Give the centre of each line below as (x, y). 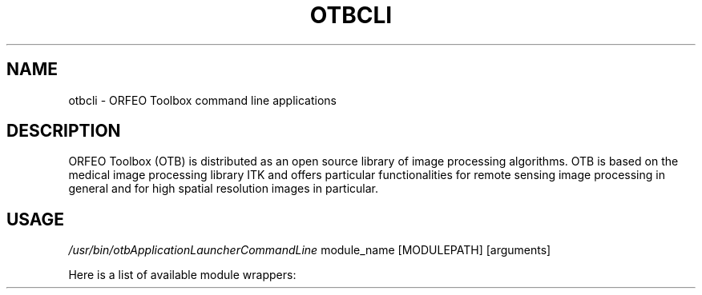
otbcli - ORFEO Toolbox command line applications (202, 100)
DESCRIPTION (64, 131)
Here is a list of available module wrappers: (182, 275)
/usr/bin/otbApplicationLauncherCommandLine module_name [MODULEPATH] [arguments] (310, 250)
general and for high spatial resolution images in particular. (224, 189)
